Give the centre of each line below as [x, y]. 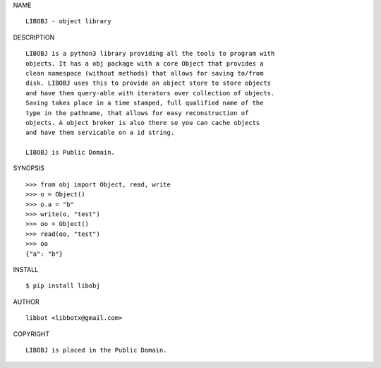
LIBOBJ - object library [68, 22]
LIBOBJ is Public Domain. [71, 153]
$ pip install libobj [63, 286]
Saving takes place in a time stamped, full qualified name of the [145, 103]
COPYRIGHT [31, 334]
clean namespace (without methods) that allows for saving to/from [145, 73]
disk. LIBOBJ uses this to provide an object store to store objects [149, 83]
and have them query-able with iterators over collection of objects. [150, 93]
